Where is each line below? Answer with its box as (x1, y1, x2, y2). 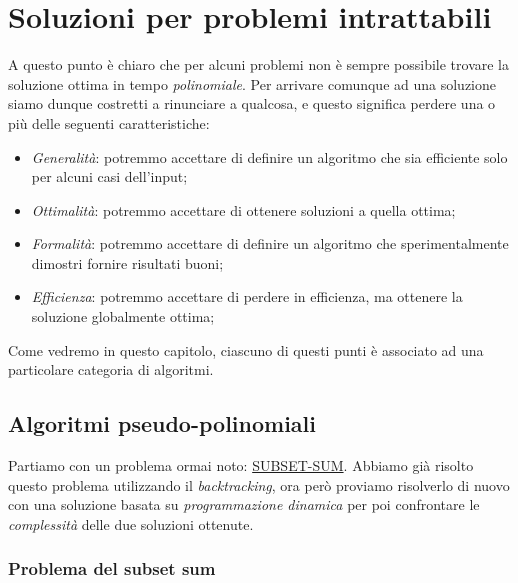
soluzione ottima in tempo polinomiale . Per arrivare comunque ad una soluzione (8, 73, 497, 94)
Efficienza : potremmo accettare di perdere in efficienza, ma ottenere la (31, 286, 463, 307)
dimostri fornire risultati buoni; (31, 252, 224, 273)
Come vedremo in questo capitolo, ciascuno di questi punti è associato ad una (8, 339, 484, 360)
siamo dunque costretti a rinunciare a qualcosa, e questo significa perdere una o (8, 93, 496, 114)
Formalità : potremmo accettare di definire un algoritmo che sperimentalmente (31, 233, 509, 254)
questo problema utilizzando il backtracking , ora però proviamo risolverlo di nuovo (8, 474, 510, 495)
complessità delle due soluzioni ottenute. (8, 513, 254, 534)
